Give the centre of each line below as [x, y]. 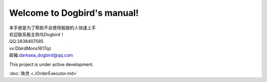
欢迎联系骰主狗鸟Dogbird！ [37, 34]
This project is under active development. [51, 64]
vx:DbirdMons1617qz [30, 48]
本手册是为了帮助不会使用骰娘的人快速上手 [52, 28]
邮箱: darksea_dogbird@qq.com [41, 55]
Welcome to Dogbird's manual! [74, 13]
